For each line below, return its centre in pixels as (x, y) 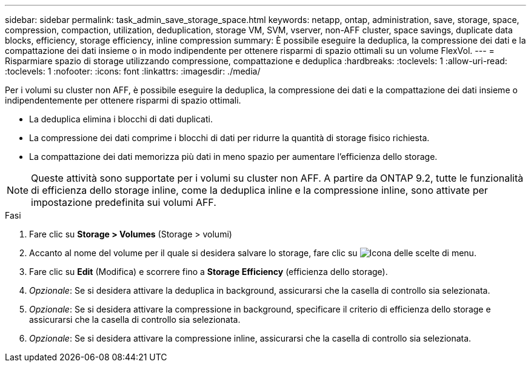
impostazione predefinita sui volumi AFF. (124, 202)
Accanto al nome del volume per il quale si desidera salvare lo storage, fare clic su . (253, 253)
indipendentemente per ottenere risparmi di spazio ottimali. (123, 100)
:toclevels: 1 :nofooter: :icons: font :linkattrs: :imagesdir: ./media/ (133, 71)
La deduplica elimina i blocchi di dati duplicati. (121, 119)
